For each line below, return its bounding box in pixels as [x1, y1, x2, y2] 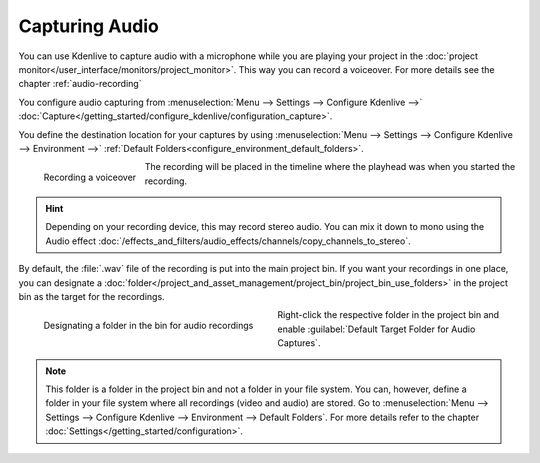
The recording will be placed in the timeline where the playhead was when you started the [144, 161, 516, 173]
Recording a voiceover [43, 171, 137, 184]
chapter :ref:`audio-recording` [18, 78, 142, 90]
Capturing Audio [18, 15, 159, 37]
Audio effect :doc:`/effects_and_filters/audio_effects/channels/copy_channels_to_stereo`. [45, 235, 411, 247]
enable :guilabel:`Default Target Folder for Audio [277, 323, 476, 335]
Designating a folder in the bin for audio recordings [43, 320, 254, 332]
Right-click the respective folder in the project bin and [277, 309, 500, 321]
